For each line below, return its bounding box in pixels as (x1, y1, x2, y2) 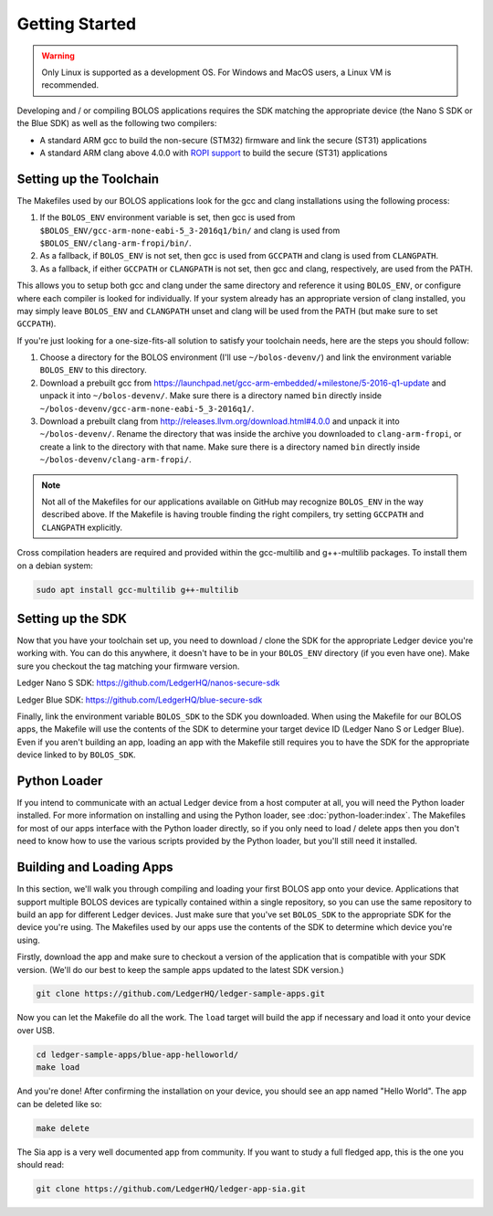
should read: (16, 1158, 65, 1169)
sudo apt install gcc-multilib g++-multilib (36, 585, 239, 595)
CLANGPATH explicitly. (41, 522, 123, 533)
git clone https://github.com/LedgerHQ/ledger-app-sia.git (36, 1183, 306, 1194)
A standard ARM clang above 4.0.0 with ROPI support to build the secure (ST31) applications (39, 147, 388, 158)
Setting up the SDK (16, 610, 128, 626)
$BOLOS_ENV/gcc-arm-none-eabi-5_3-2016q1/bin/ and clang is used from (39, 225, 341, 236)
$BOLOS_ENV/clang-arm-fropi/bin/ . (39, 238, 192, 248)
